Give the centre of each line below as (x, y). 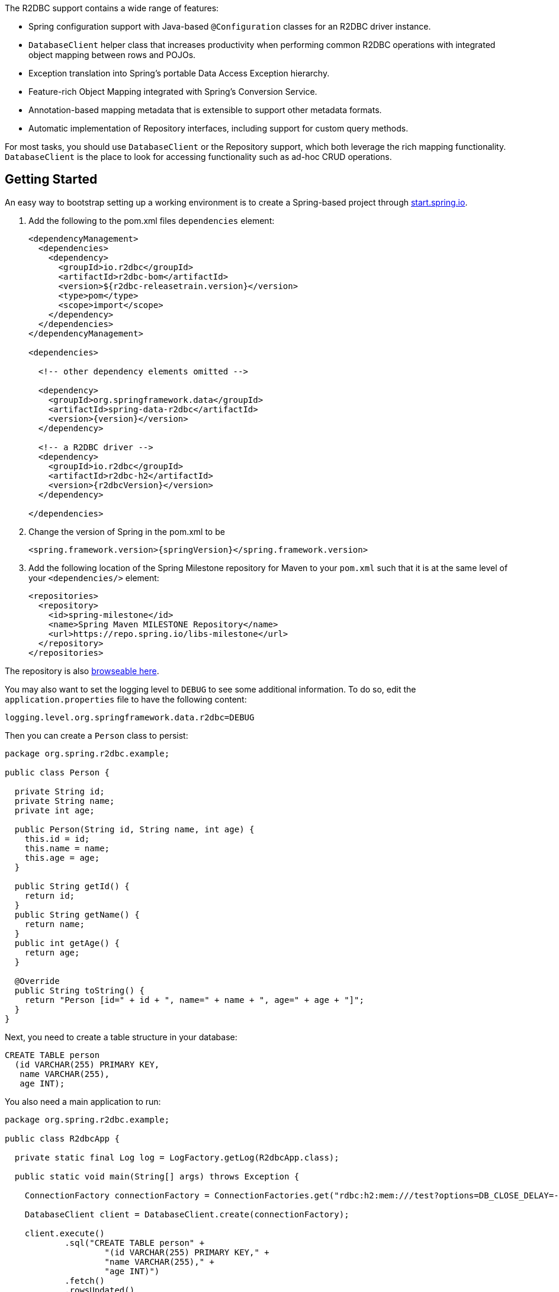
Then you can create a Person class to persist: (97, 735)
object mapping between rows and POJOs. (112, 55)
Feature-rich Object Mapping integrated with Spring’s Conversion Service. (173, 92)
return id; (50, 895)
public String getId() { (72, 886)
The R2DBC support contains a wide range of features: (112, 8)
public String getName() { (77, 914)
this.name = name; (67, 848)
